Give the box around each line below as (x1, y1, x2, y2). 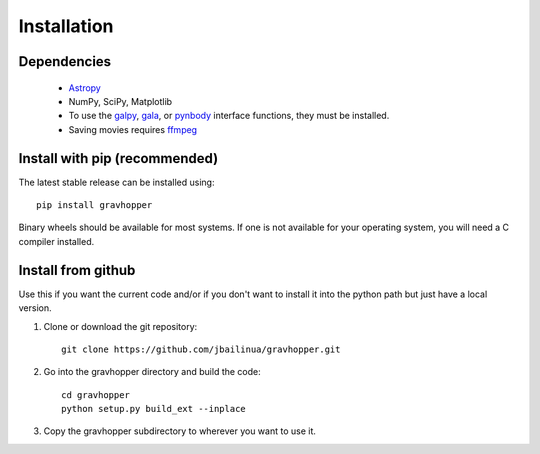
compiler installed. (18, 235, 95, 247)
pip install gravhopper (36, 200, 153, 211)
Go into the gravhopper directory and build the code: (43, 366, 262, 378)
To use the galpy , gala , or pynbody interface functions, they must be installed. (68, 110, 390, 122)
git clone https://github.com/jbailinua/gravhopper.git (61, 343, 341, 355)
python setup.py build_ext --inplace (61, 403, 247, 415)
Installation (18, 15, 114, 37)
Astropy (68, 81, 102, 94)
